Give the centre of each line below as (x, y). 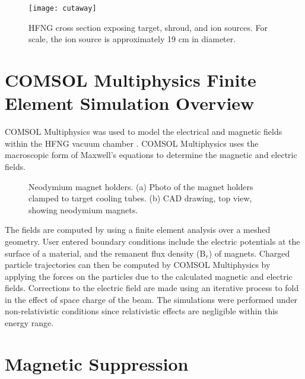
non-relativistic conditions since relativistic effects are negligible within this (142, 311)
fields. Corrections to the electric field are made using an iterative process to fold (152, 288)
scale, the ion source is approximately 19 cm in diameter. (132, 39)
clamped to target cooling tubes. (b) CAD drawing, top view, (140, 198)
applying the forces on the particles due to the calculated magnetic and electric (149, 276)
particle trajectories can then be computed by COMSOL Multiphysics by (138, 265)
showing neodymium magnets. (83, 209)
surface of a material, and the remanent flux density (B (105, 253)
